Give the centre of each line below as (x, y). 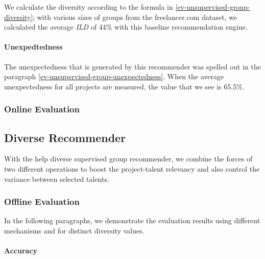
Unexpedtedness (33, 47)
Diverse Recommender (65, 137)
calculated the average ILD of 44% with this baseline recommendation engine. (126, 27)
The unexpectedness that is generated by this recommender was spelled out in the (132, 66)
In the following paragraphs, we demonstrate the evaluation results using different (132, 220)
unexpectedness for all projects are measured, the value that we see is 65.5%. (124, 86)
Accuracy (21, 251)
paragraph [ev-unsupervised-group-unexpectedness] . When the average (114, 76)
